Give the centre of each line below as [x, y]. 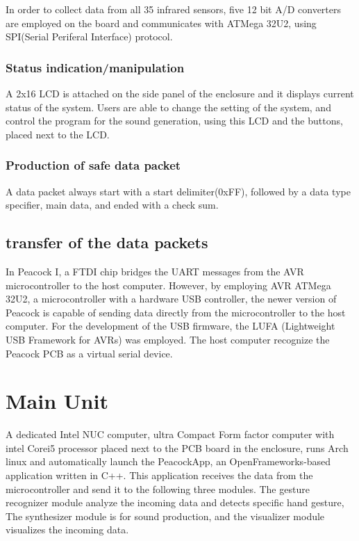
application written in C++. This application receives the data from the [159, 475]
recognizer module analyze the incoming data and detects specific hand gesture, [175, 502]
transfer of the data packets [107, 242]
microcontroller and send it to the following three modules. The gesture [158, 488]
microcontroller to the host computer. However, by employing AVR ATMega [168, 285]
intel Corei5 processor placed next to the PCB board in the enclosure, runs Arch [177, 447]
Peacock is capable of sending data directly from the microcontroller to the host [176, 312]
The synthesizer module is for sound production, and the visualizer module [165, 516]
